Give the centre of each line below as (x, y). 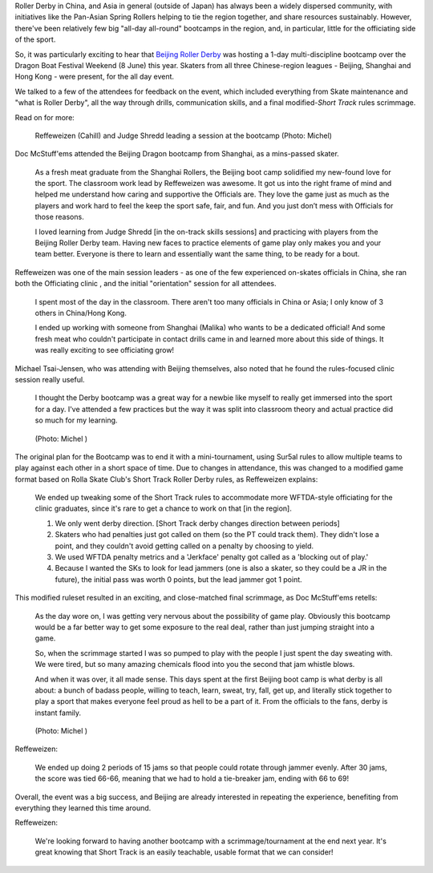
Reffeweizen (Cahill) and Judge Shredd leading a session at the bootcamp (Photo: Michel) (184, 135)
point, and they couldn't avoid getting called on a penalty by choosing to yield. (184, 546)
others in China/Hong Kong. (81, 313)
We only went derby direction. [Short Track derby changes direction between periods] (197, 523)
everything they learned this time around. (83, 808)
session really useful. (50, 379)
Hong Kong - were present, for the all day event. (95, 77)
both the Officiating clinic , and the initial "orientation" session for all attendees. (146, 284)
